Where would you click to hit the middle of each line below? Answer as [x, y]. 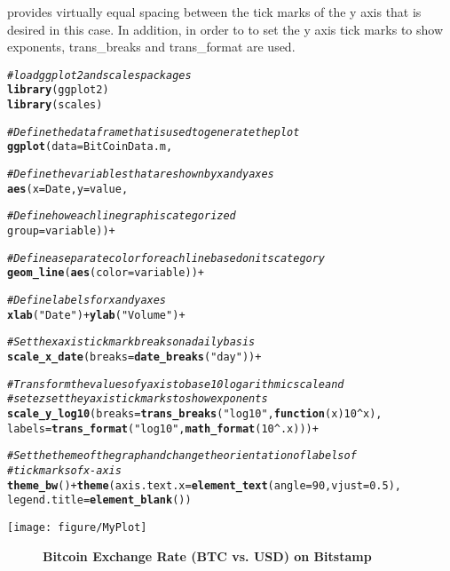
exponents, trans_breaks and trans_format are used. [151, 47]
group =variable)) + [61, 231]
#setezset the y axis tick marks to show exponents [138, 399]
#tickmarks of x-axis [64, 470]
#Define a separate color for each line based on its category [166, 258]
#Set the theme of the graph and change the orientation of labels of [182, 456]
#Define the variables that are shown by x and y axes [141, 174]
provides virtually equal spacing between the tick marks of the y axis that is [214, 12]
